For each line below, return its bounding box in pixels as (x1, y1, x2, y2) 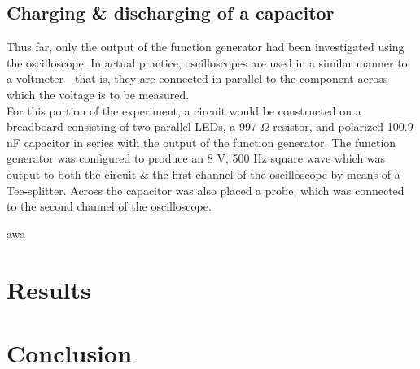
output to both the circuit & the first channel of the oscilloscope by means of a (7, 165, 400, 182)
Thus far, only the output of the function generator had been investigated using (7, 38, 405, 55)
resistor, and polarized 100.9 (273, 118, 413, 135)
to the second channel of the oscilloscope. (7, 198, 212, 215)
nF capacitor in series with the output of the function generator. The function (7, 133, 396, 150)
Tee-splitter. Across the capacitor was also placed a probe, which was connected (7, 181, 405, 198)
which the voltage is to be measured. (7, 85, 190, 102)
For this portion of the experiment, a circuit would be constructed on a (7, 102, 361, 119)
